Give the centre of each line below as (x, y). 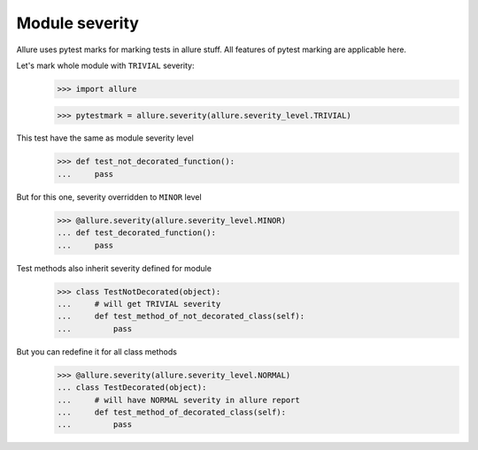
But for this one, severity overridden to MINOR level (109, 197)
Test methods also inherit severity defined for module (114, 268)
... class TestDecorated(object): (132, 388)
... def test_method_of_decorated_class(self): (172, 412)
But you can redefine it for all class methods (96, 351)
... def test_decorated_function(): (137, 233)
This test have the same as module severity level (105, 138)
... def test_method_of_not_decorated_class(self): (181, 317)
